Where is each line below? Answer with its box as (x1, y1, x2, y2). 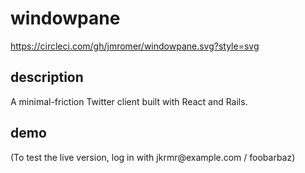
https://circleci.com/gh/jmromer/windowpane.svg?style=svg (10, 40, 260, 52)
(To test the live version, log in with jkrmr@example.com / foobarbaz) (10, 151, 296, 163)
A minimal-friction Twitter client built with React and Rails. (10, 95, 248, 107)
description (10, 69, 84, 86)
